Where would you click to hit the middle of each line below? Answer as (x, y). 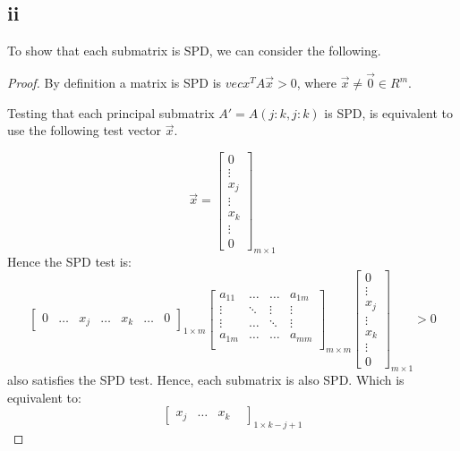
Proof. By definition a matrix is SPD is (115, 83)
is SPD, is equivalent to (388, 112)
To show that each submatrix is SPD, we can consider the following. (194, 51)
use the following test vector (85, 130)
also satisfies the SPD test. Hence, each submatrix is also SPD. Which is (206, 380)
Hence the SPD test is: (69, 261)
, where (317, 83)
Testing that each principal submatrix (111, 112)
